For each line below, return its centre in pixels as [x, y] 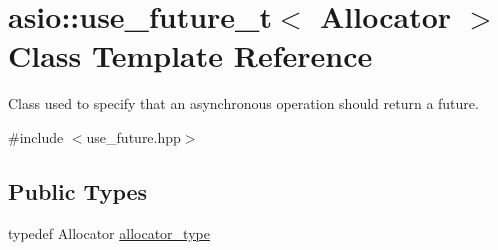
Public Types [78, 190]
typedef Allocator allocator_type [109, 232]
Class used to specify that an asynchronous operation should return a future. [243, 103]
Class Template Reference [190, 55]
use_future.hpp [133, 136]
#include [36, 136]
